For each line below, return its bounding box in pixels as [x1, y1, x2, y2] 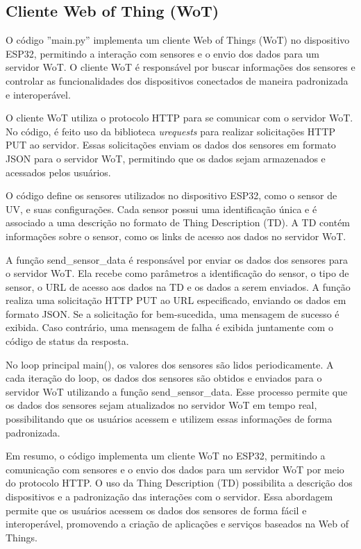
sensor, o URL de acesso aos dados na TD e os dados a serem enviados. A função [6, 279, 351, 294]
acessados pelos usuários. [6, 164, 111, 179]
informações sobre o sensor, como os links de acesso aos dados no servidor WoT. [6, 228, 346, 243]
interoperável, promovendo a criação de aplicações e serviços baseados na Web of [6, 516, 349, 531]
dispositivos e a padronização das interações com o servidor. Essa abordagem [6, 489, 333, 504]
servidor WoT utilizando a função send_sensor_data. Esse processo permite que [6, 384, 348, 398]
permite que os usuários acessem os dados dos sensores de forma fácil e [6, 502, 307, 517]
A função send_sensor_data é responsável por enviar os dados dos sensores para [6, 252, 348, 267]
